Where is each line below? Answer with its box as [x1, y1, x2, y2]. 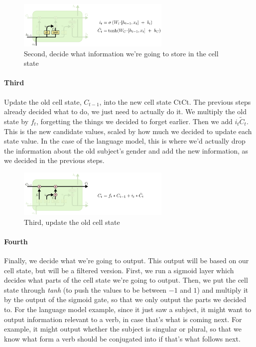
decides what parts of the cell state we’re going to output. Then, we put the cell [4, 275, 248, 285]
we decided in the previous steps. [4, 155, 105, 166]
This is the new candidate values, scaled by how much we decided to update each [4, 126, 252, 136]
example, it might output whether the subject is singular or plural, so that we [4, 324, 242, 334]
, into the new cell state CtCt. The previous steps [99, 96, 251, 107]
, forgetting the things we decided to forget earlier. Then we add [36, 116, 233, 127]
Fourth [4, 236, 28, 246]
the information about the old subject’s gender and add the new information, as [4, 145, 249, 156]
